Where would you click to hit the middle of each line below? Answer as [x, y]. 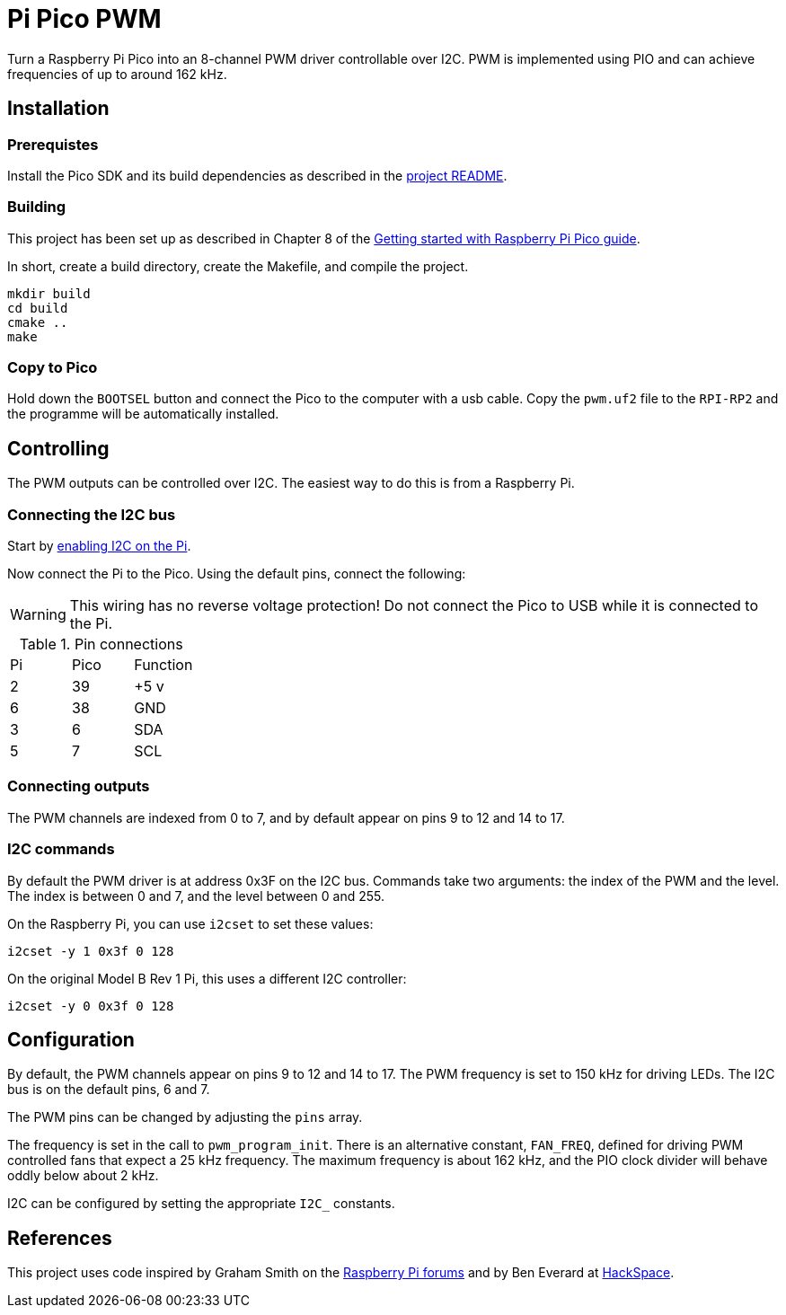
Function [163, 665]
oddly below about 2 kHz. [83, 1176]
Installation [58, 109]
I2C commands [61, 849]
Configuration [71, 1039]
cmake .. [38, 322]
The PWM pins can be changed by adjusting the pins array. [185, 1117]
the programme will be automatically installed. [143, 414]
